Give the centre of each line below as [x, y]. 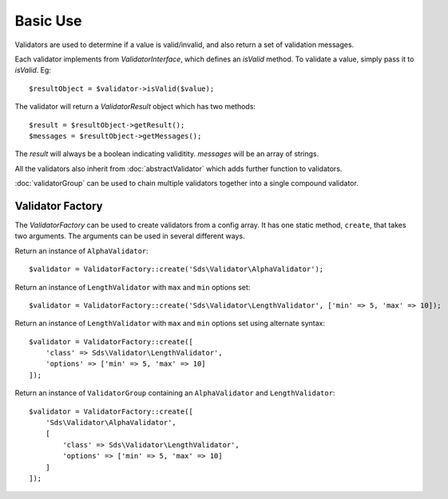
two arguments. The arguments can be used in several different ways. [130, 236]
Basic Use [49, 21]
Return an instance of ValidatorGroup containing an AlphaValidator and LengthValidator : [175, 393]
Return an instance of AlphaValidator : [82, 250]
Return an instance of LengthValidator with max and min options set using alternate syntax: [170, 324]
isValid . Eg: [33, 70]
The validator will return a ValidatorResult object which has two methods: [135, 107]
